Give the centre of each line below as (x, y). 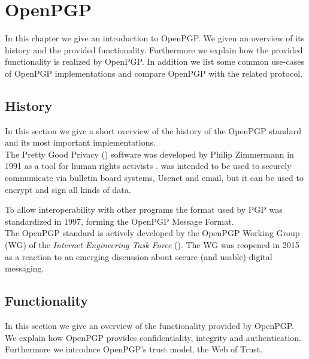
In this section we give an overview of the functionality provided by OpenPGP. (149, 326)
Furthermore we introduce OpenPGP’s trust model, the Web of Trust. (134, 349)
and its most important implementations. (80, 142)
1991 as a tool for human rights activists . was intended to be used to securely (148, 166)
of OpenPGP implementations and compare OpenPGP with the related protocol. (154, 73)
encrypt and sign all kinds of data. (68, 189)
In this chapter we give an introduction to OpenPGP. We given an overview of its (155, 38)
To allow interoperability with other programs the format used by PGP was (144, 209)
